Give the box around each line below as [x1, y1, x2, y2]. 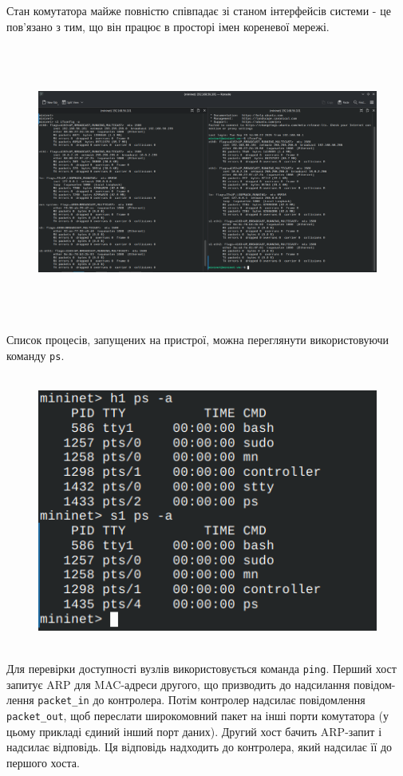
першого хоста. [6, 754, 80, 770]
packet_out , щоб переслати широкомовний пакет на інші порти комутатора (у [6, 707, 389, 723]
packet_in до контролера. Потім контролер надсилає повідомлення [38, 691, 365, 708]
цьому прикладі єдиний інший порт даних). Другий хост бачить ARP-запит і [6, 723, 382, 739]
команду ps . [6, 346, 65, 363]
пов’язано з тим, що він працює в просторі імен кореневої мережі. [6, 18, 330, 34]
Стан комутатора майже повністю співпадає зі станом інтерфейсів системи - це [6, 2, 391, 18]
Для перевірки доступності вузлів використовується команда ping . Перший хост [6, 659, 397, 676]
